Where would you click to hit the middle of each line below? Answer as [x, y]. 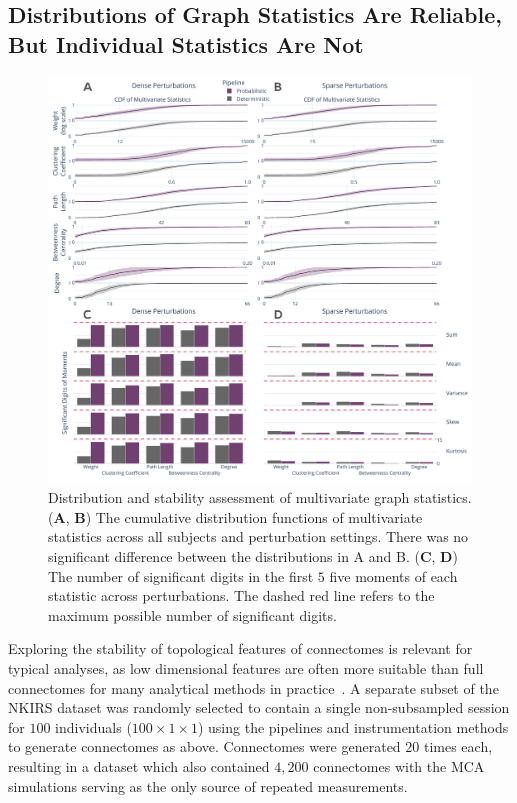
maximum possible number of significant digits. [192, 614]
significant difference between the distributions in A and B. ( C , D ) [253, 555]
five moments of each [393, 575]
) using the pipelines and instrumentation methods [353, 726]
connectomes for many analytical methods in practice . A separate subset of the [253, 687]
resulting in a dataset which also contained [139, 765]
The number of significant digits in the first [181, 575]
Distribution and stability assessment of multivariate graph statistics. [260, 497]
